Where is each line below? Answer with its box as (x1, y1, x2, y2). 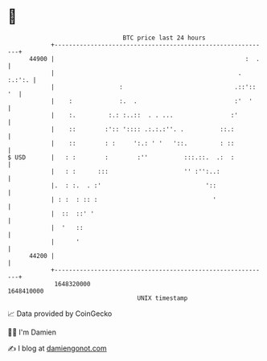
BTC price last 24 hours (122, 34, 206, 42)
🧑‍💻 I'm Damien (7, 327, 57, 337)
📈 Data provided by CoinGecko (7, 309, 113, 318)
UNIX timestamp (137, 293, 188, 302)
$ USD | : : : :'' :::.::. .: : (7, 153, 235, 162)
